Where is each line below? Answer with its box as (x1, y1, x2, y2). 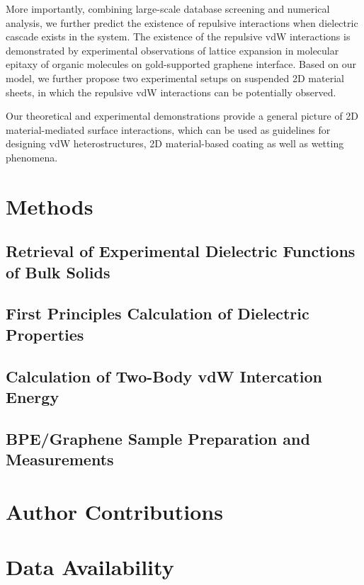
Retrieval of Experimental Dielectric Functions (6, 240, 356, 262)
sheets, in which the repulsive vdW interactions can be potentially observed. (6, 84, 336, 99)
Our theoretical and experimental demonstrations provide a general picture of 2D (6, 108, 359, 123)
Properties (6, 323, 84, 345)
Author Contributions (6, 496, 223, 526)
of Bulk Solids (6, 261, 110, 283)
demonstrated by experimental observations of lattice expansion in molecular (6, 42, 339, 57)
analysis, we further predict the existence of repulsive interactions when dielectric (6, 15, 358, 30)
